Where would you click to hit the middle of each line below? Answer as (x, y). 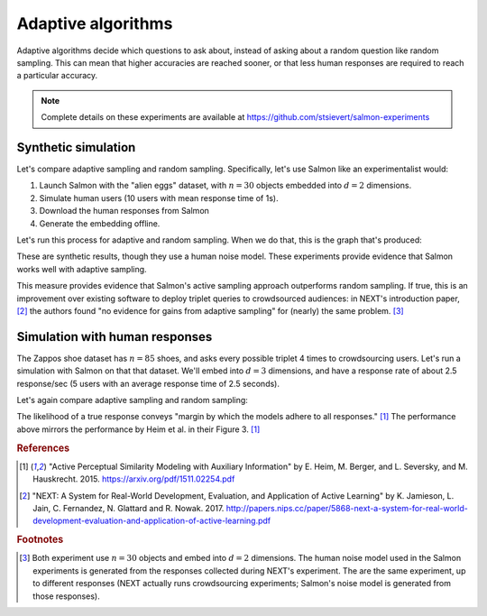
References (43, 448)
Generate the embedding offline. (100, 223)
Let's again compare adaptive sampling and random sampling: (132, 400)
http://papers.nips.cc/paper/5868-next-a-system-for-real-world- (347, 508)
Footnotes (40, 539)
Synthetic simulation (76, 147)
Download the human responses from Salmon (124, 211)
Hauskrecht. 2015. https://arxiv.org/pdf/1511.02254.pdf (134, 479)
